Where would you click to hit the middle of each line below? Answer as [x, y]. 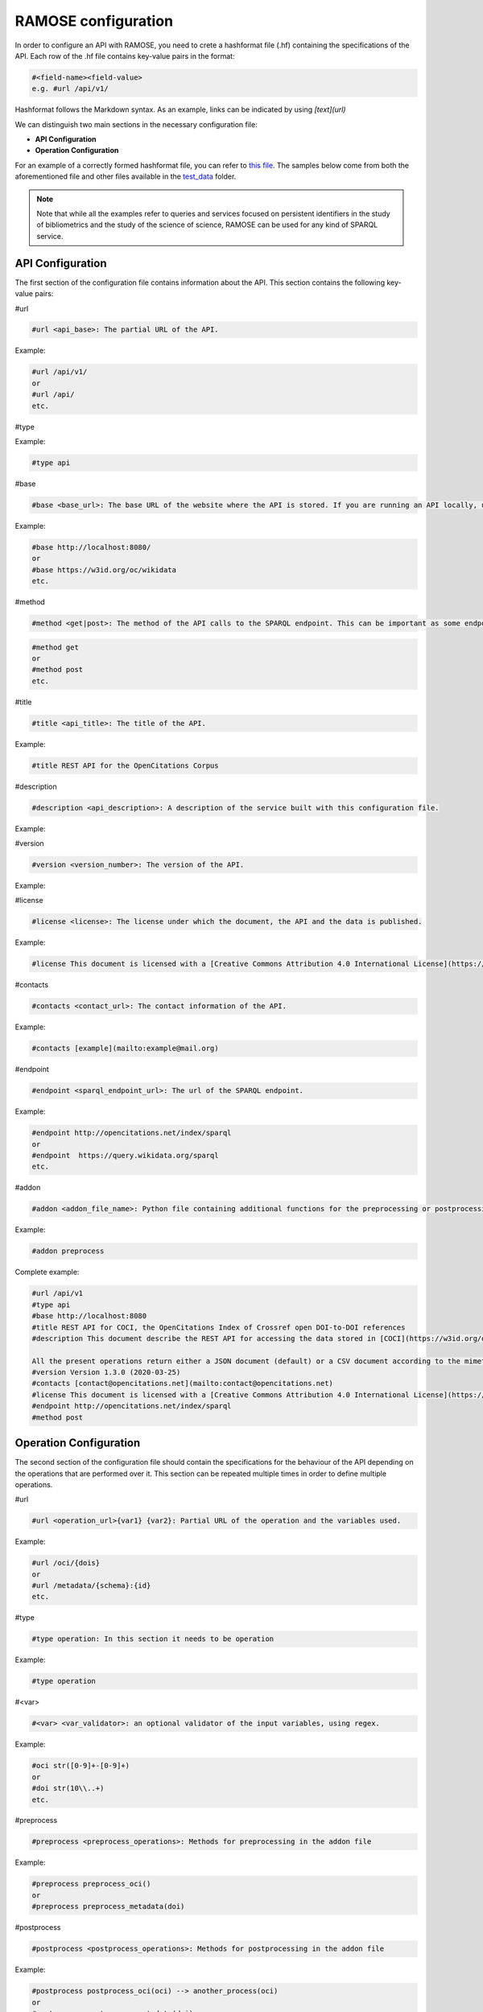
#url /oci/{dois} [66, 1563]
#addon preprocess [68, 1251]
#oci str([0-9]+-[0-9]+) [81, 1766]
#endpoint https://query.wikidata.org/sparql [125, 1156]
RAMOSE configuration [94, 21]
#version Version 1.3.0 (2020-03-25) [106, 1373]
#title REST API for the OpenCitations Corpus [125, 765]
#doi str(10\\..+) [68, 1788]
